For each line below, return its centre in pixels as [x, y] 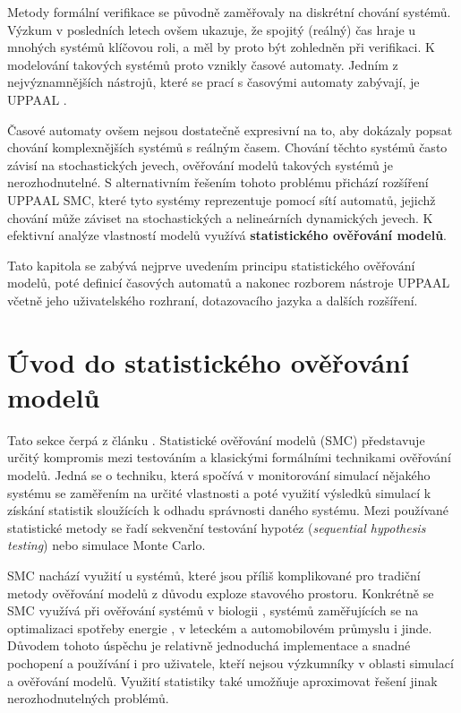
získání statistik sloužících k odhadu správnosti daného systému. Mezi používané [228, 510]
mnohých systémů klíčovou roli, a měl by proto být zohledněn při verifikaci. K [221, 47]
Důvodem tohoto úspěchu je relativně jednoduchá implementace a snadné [209, 645]
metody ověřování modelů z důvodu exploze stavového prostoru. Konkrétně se [221, 593]
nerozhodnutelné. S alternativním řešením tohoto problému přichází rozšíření [218, 182]
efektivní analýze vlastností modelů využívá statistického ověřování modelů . [227, 235]
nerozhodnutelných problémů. [88, 698]
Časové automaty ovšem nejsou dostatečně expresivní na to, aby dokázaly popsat [230, 129]
